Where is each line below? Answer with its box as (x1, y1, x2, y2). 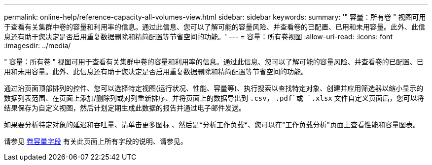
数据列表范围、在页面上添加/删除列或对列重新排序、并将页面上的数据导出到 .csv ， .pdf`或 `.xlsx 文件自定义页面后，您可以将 (4, 94, 424, 102)
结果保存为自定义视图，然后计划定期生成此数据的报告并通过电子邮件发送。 (4, 104, 246, 112)
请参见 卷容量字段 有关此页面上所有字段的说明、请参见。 (4, 137, 187, 145)
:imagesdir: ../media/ (4, 41, 71, 50)
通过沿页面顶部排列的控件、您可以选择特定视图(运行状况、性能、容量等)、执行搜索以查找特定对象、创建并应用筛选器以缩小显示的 (4, 84, 424, 92)
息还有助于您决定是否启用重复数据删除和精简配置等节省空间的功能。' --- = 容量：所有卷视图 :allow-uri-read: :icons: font (4, 32, 393, 41)
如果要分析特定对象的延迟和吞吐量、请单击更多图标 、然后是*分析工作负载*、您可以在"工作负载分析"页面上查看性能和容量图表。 (4, 120, 420, 129)
